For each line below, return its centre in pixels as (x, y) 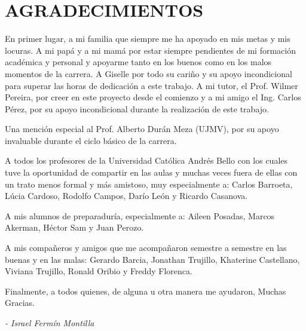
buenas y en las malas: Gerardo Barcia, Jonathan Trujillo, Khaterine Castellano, (152, 259)
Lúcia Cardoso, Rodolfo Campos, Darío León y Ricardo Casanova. (126, 196)
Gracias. (20, 303)
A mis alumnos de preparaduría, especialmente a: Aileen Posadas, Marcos (140, 215)
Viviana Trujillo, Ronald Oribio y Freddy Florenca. (99, 271)
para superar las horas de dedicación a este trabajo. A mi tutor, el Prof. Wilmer (152, 85)
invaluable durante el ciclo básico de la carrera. (91, 140)
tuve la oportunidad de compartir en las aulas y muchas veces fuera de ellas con (151, 172)
